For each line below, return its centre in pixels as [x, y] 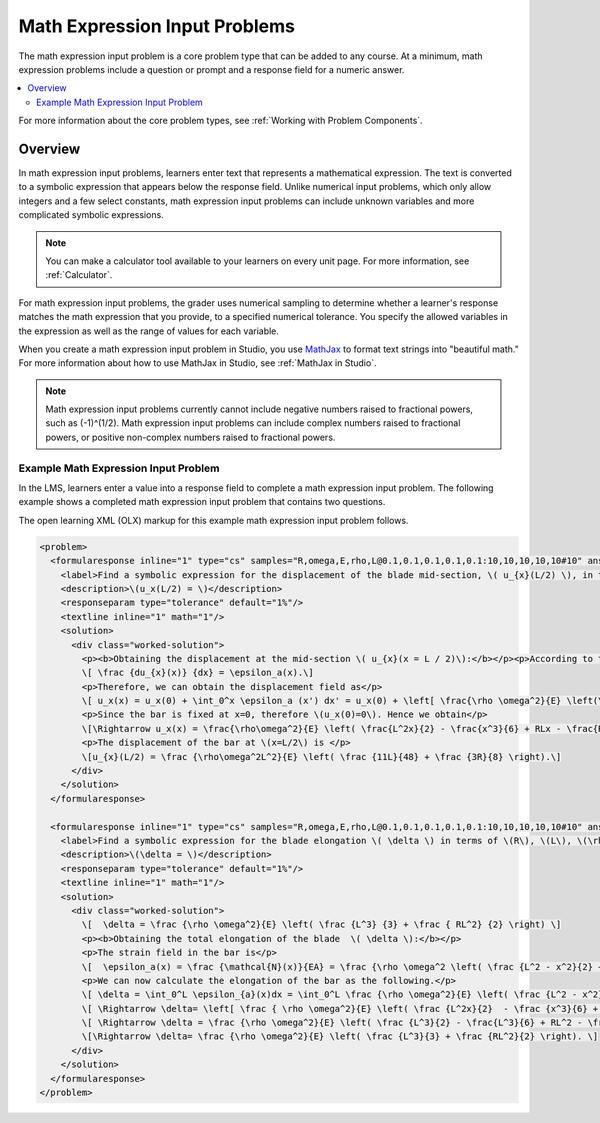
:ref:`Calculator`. [79, 275]
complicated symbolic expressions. [91, 215]
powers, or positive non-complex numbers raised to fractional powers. [190, 437]
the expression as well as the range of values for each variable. [149, 331]
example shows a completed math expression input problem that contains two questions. [202, 502]
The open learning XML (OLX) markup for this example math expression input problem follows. [213, 520]
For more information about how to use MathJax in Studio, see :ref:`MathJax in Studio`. [197, 363]
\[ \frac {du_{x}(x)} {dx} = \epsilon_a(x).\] [197, 673]
